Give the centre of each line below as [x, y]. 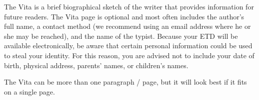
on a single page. [29, 91]
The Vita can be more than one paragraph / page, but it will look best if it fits [125, 82]
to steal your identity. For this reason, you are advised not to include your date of [129, 55]
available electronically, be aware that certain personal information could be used [128, 46]
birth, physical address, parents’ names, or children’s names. [96, 65]
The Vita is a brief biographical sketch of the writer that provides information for [129, 6]
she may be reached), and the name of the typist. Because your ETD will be [121, 36]
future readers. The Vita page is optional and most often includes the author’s [124, 16]
